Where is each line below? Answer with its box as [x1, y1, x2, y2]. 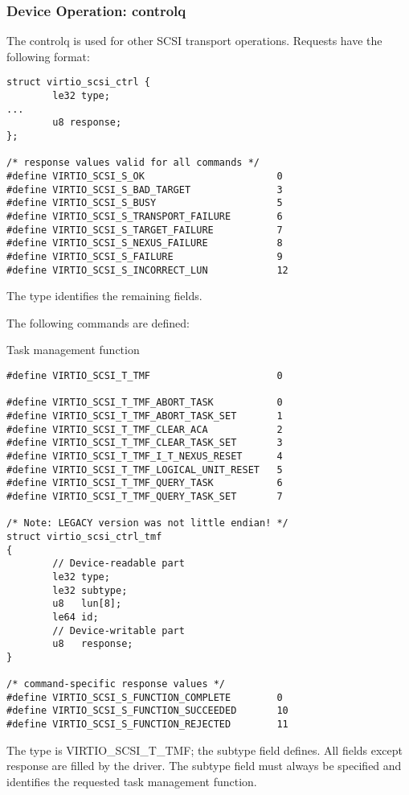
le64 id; [52, 611, 99, 623]
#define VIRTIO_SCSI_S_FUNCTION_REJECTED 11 [6, 719, 288, 731]
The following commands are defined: [6, 314, 190, 331]
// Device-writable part [52, 624, 185, 636]
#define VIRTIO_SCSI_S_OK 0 [6, 171, 283, 182]
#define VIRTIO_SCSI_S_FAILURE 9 [6, 250, 283, 262]
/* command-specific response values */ [6, 678, 226, 690]
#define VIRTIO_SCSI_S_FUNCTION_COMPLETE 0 [6, 691, 283, 703]
